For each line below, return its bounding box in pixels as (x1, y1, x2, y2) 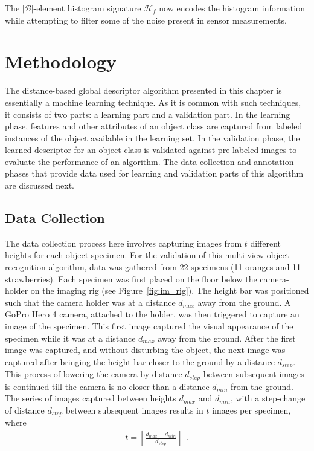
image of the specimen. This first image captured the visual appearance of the (5, 320, 293, 333)
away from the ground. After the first (158, 331, 296, 344)
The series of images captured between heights (5, 392, 176, 404)
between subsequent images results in (65, 403, 203, 416)
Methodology (5, 49, 117, 74)
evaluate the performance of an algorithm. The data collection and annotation (5, 155, 294, 167)
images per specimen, (212, 403, 291, 416)
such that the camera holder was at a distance (5, 296, 176, 308)
